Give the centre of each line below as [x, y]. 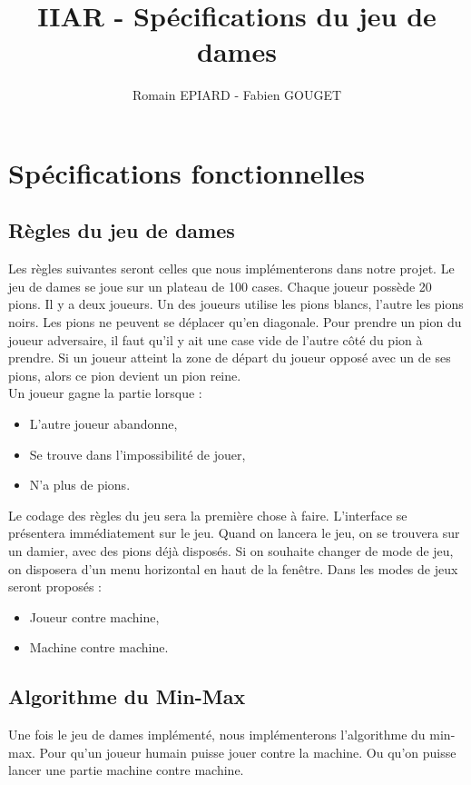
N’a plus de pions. [80, 485]
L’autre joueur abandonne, [103, 424]
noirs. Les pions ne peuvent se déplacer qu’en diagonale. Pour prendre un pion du [235, 322]
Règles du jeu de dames [122, 230]
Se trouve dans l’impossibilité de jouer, [137, 454]
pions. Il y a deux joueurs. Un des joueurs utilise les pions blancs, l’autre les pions [236, 304]
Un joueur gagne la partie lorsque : [105, 393]
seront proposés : [55, 586]
